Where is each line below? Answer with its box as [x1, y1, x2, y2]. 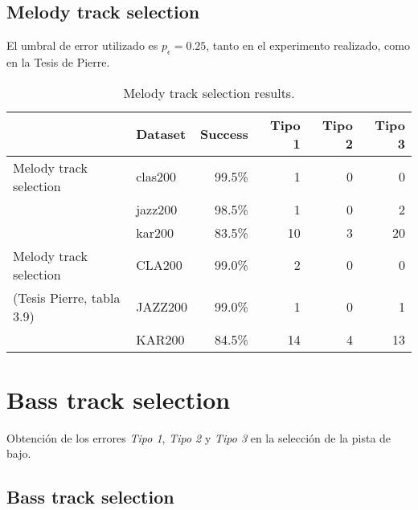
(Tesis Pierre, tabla [13, 288, 121, 307]
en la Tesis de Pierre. [6, 54, 110, 70]
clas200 [136, 167, 177, 186]
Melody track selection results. [123, 83, 295, 102]
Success [199, 124, 248, 144]
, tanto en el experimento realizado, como [206, 37, 410, 54]
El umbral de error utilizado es [6, 37, 158, 54]
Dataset [136, 124, 186, 144]
